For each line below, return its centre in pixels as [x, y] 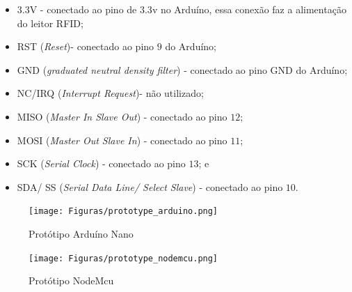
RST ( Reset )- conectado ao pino [86, 46]
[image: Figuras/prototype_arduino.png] [123, 212]
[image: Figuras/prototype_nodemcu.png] [123, 258]
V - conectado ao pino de [83, 9]
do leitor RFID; [50, 23]
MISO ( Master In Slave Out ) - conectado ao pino [122, 116]
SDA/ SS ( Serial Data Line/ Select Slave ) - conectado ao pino [150, 186]
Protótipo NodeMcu [71, 281]
